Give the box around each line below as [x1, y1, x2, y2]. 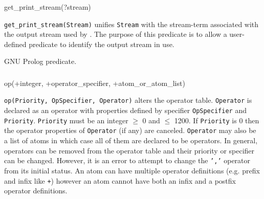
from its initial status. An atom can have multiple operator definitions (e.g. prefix [4, 165, 260, 175]
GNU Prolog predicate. [4, 56, 77, 67]
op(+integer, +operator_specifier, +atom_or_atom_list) [4, 77, 185, 88]
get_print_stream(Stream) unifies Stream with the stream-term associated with [4, 18, 259, 29]
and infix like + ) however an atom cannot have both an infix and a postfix [4, 175, 236, 186]
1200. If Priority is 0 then [174, 115, 259, 125]
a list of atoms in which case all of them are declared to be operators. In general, [4, 135, 258, 146]
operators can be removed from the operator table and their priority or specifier [4, 145, 255, 156]
